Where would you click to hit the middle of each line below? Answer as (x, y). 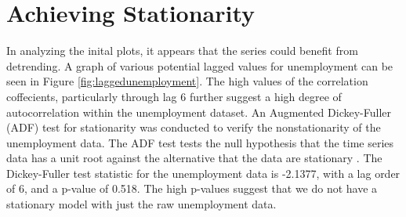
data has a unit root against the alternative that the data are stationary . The (194, 158)
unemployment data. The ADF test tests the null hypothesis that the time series (200, 142)
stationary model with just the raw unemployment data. (141, 204)
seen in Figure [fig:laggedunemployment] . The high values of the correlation (187, 81)
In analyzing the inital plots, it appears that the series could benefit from (182, 51)
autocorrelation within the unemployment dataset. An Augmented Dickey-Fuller (199, 112)
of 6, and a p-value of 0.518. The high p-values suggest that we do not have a (192, 188)
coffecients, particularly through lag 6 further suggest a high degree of (174, 96)
